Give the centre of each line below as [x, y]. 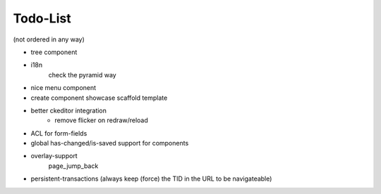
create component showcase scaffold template [99, 98]
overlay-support [54, 156]
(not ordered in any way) [49, 39]
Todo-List [42, 18]
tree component [54, 52]
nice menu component [64, 88]
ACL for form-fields [59, 133]
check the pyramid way [82, 75]
